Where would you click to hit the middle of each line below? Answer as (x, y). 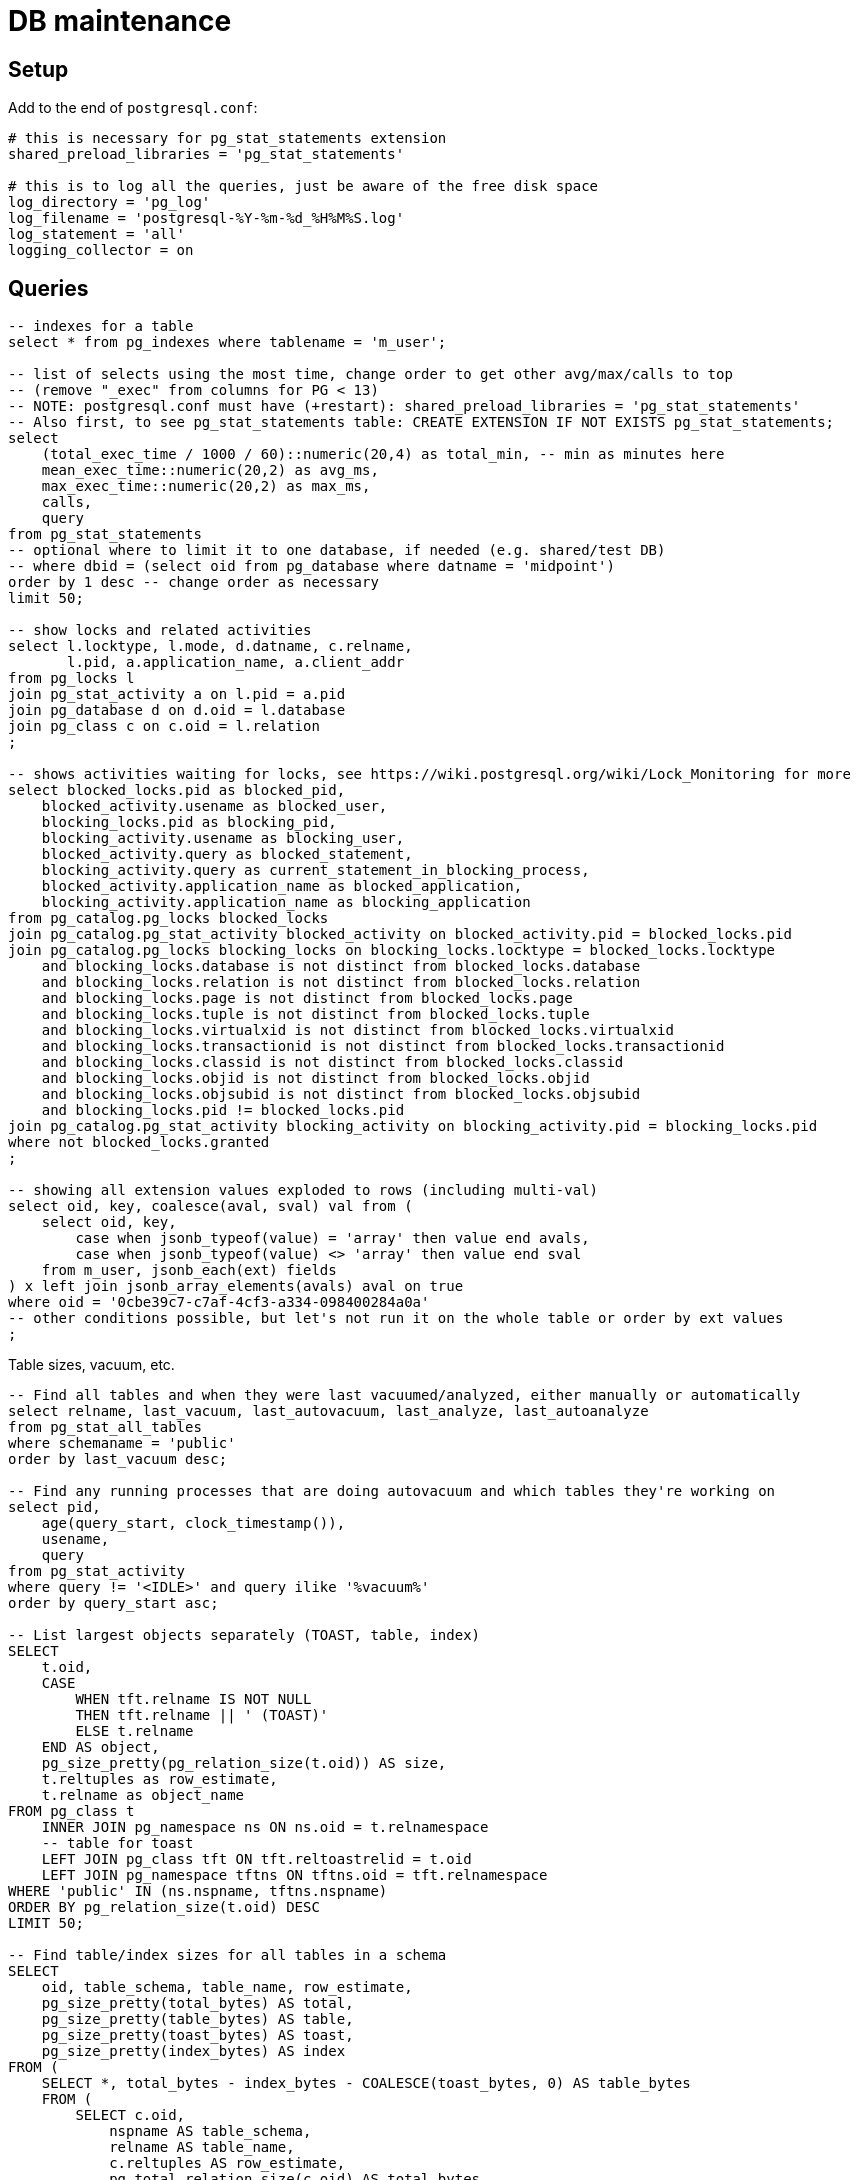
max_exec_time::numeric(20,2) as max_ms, (206, 486)
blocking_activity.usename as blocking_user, (223, 838)
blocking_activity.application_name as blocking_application (286, 902)
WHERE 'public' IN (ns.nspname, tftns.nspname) (198, 1891)
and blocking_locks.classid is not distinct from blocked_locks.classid (332, 1062)
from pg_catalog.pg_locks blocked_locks (168, 918)
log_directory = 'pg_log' (109, 202)
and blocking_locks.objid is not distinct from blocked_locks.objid (315, 1078)
